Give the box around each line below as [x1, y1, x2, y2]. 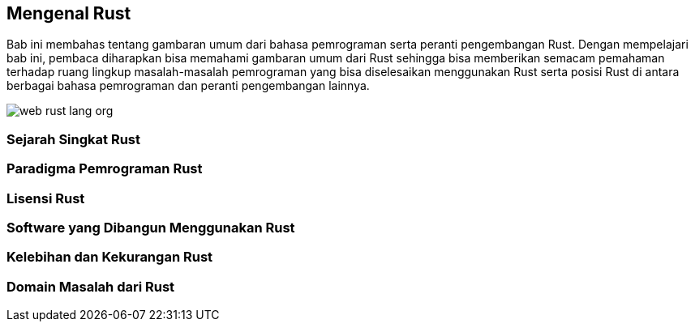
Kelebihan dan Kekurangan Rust [6, 249, 213, 266]
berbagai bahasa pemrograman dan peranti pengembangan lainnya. [6, 79, 370, 93]
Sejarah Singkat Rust [6, 130, 140, 147]
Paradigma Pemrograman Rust [6, 160, 203, 177]
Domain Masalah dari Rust [6, 278, 175, 295]
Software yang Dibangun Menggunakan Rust [6, 219, 295, 236]
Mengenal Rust [6, 3, 131, 23]
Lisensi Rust [6, 190, 85, 207]
